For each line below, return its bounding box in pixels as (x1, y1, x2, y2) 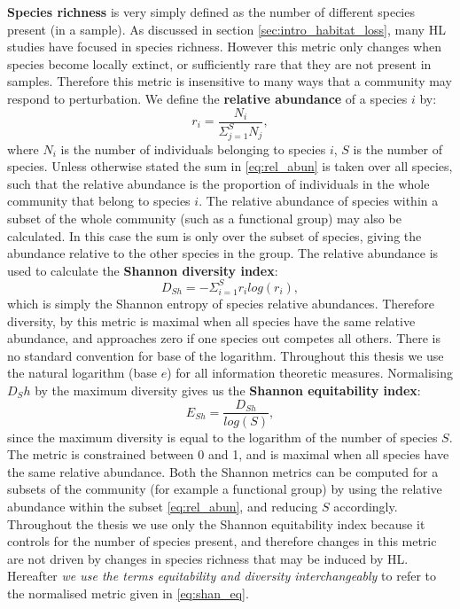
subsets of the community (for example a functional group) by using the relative (7, 480, 442, 498)
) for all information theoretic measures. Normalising (167, 363, 453, 382)
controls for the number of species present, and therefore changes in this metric (7, 532, 437, 550)
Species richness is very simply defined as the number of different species (7, 3, 415, 20)
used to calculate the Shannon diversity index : (7, 261, 278, 279)
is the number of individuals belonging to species (60, 139, 326, 158)
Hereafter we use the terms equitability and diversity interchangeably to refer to (7, 566, 436, 585)
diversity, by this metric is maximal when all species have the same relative (7, 311, 416, 330)
